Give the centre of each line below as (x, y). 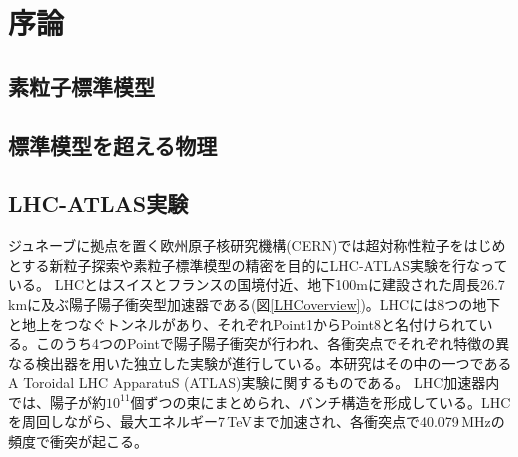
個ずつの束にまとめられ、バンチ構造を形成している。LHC (320, 401)
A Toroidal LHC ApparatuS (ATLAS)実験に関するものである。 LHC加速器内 (254, 382)
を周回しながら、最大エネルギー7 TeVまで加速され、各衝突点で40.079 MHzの (256, 421)
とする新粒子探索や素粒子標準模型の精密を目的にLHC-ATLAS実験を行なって (258, 264)
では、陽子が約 (57, 401)
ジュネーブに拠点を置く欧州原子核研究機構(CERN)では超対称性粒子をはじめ (257, 245)
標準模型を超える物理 (113, 144)
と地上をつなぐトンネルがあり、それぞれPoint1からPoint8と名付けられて (243, 323)
